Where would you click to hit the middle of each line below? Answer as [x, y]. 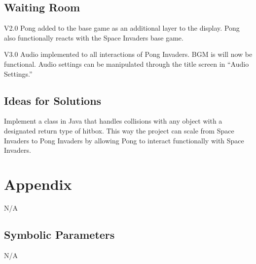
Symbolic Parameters [59, 234]
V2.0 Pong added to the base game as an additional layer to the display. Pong [122, 28]
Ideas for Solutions [53, 100]
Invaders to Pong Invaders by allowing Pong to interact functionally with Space [124, 140]
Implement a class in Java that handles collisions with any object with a [113, 121]
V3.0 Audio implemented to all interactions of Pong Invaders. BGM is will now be [128, 54]
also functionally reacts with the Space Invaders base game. [94, 37]
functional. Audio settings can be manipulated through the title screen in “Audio [127, 64]
